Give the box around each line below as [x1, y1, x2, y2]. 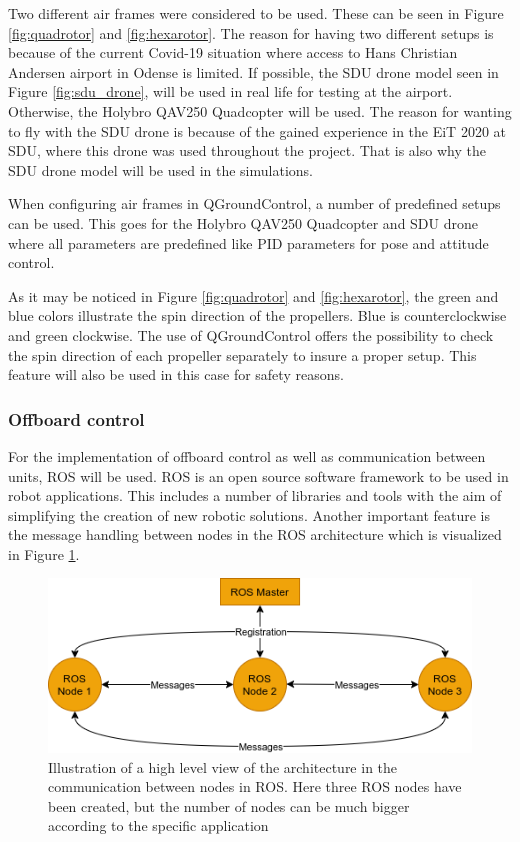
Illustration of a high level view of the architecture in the [48, 756, 398, 777]
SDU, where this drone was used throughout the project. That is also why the [8, 140, 486, 161]
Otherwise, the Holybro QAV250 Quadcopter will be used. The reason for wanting [8, 100, 512, 121]
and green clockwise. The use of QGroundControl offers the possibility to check [8, 324, 494, 345]
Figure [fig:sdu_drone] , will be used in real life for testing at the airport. [8, 81, 453, 102]
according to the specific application [48, 815, 269, 836]
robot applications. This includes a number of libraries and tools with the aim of [8, 485, 502, 506]
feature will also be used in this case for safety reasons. [8, 364, 344, 385]
